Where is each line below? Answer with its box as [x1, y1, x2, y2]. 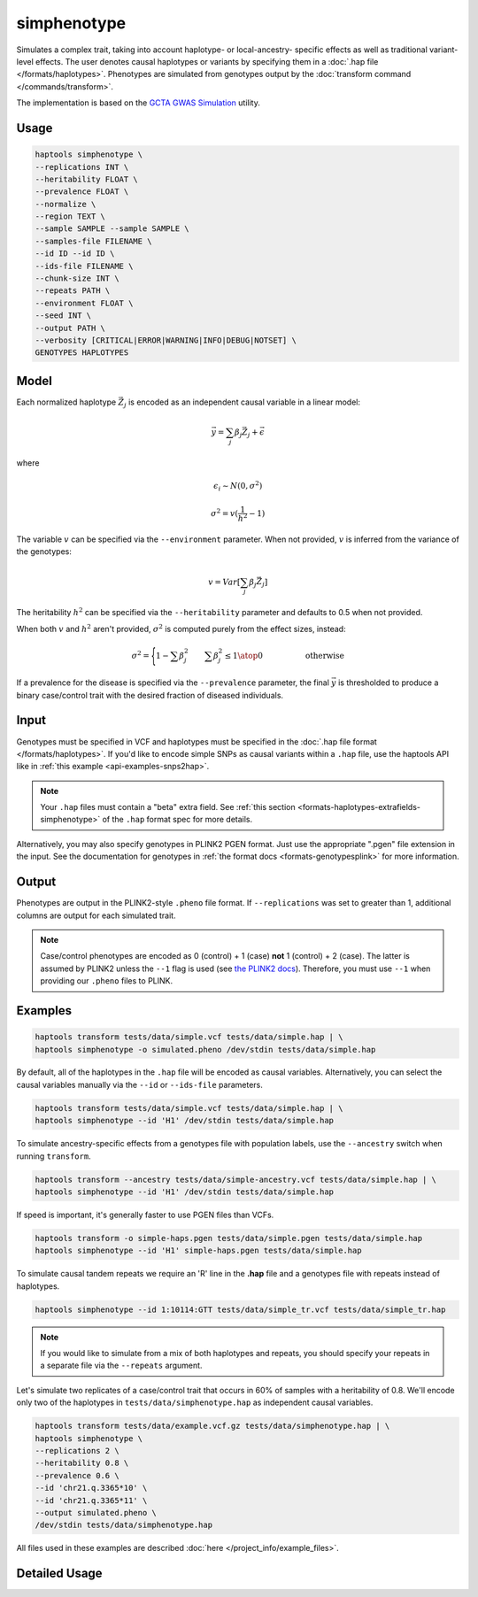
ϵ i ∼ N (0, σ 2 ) [213, 479, 263, 493]
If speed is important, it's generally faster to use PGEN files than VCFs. [16, 1209, 274, 1220]
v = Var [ [208, 576, 241, 587]
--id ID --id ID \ [35, 249, 115, 258]
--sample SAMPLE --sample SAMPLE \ [35, 224, 189, 234]
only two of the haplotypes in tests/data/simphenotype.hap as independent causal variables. [16, 1397, 374, 1408]
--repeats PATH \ [35, 286, 111, 296]
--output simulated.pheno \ [35, 1508, 157, 1517]
